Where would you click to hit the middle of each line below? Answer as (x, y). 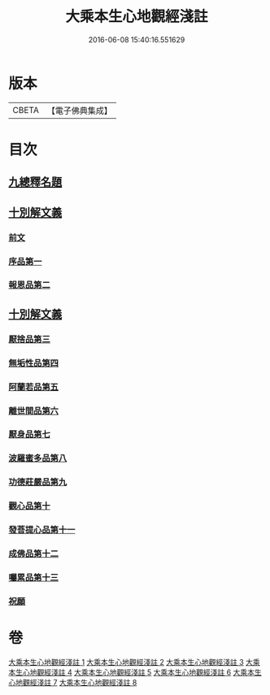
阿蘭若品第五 (34, 387)
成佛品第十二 (34, 554)
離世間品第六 (34, 410)
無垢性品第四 (34, 363)
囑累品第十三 (34, 577)
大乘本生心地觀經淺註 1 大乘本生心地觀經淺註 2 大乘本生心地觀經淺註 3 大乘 (134, 662)
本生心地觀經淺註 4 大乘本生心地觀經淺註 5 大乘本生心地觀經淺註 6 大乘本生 (135, 672)
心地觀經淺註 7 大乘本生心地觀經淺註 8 (73, 682)
